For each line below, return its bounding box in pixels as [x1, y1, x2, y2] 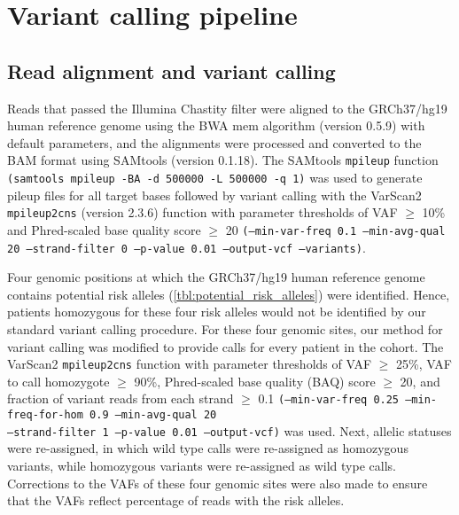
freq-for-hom [7, 409, 83, 422]
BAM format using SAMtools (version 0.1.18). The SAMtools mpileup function [7, 151, 439, 169]
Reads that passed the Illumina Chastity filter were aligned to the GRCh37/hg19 [7, 98, 447, 117]
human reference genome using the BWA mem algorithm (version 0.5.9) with [7, 116, 425, 135]
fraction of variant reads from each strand [7, 389, 234, 408]
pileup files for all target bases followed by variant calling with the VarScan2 [7, 185, 422, 204]
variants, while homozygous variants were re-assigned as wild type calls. [7, 456, 396, 475]
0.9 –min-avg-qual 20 [89, 409, 217, 422]
